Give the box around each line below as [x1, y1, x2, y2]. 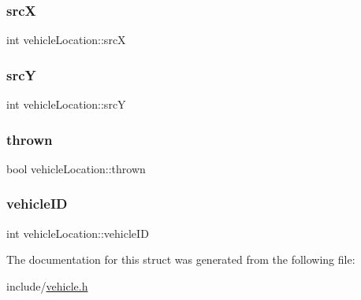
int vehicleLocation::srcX [6, 31, 126, 48]
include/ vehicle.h [6, 277, 88, 294]
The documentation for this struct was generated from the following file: [6, 251, 355, 268]
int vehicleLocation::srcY [6, 96, 126, 113]
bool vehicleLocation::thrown [6, 160, 146, 176]
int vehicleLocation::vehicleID [6, 224, 149, 241]
